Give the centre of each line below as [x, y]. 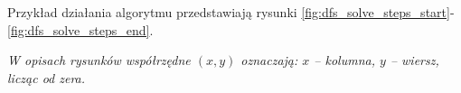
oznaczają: [269, 60]
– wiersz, [414, 60]
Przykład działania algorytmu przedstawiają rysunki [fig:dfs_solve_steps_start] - [231, 12]
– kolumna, [344, 60]
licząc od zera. [47, 77]
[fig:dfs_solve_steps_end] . [80, 29]
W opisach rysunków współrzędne [99, 60]
